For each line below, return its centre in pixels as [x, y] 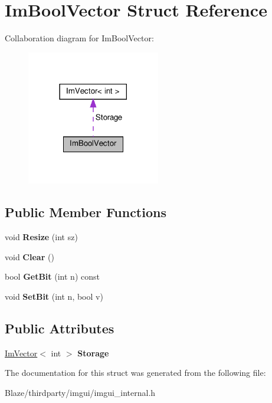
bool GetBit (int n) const [52, 276]
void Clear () [30, 256]
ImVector [21, 353]
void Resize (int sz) [41, 237]
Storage [93, 353]
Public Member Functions [86, 212]
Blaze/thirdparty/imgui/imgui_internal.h [80, 392]
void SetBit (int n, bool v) [54, 296]
